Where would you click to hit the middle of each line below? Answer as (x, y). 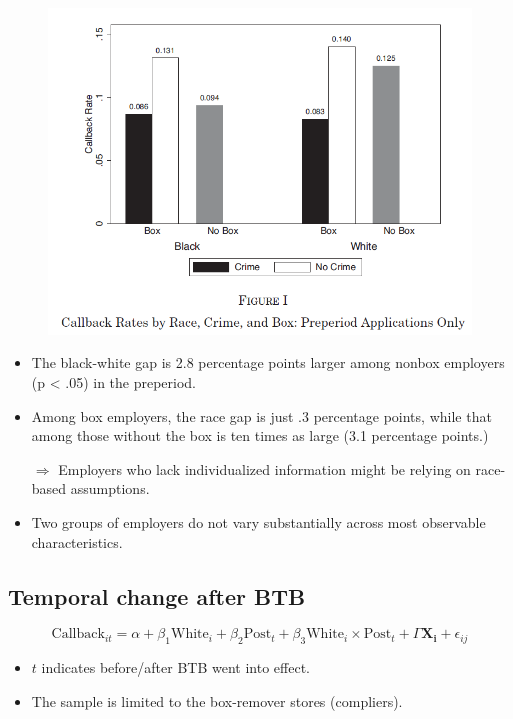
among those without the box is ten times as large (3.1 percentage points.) (260, 435)
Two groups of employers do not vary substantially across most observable (258, 521)
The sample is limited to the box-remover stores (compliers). (217, 700)
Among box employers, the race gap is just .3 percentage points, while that (261, 415)
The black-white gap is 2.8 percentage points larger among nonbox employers (268, 362)
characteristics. (77, 541)
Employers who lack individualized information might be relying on (264, 468)
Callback (78, 634)
